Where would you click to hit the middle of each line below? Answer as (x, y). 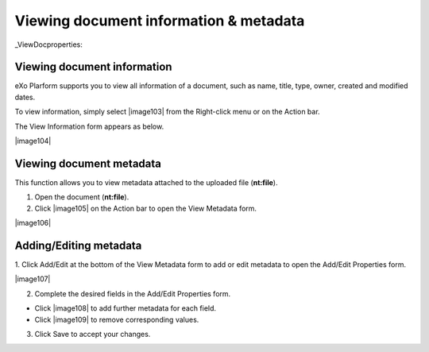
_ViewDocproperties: (48, 44)
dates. (25, 97)
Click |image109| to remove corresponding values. (117, 319)
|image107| (33, 279)
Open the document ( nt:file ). (82, 197)
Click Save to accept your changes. (93, 334)
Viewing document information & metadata (160, 21)
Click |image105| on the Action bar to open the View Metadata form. (146, 208)
